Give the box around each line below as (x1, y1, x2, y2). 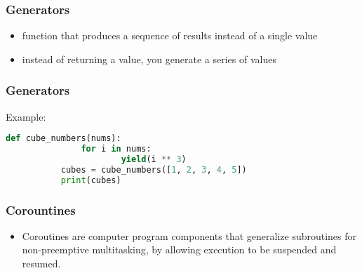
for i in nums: (81, 144, 152, 154)
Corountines (6, 201, 76, 218)
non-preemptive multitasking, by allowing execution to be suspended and (22, 242, 337, 257)
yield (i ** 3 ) (121, 154, 187, 164)
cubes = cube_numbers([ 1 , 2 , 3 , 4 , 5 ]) (60, 164, 247, 175)
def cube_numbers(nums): (6, 133, 121, 144)
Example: (6, 109, 46, 124)
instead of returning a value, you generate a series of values (22, 51, 276, 66)
